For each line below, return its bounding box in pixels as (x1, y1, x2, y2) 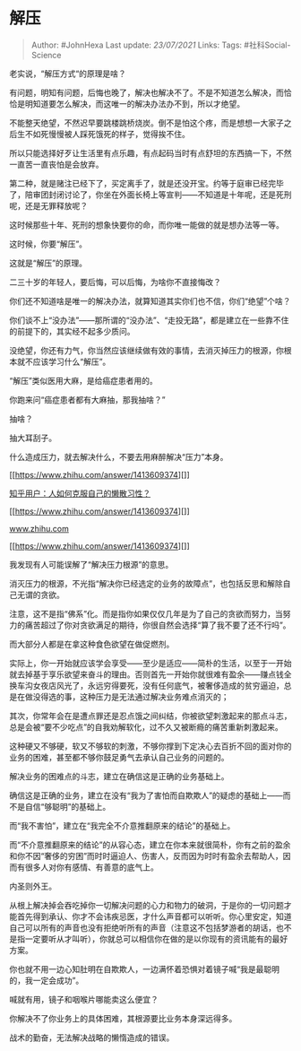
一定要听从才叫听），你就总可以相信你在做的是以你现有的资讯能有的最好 (24, 934, 288, 944)
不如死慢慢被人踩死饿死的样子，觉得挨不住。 (24, 128, 190, 139)
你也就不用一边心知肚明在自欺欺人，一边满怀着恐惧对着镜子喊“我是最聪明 (9, 963, 280, 974)
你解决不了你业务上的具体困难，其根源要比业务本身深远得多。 (9, 1012, 237, 1023)
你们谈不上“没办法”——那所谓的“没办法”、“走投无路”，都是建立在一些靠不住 (9, 315, 289, 326)
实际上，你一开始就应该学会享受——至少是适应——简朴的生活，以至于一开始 (9, 657, 292, 668)
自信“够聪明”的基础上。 (24, 801, 111, 812)
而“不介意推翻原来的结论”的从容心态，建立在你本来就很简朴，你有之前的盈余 (9, 839, 291, 850)
